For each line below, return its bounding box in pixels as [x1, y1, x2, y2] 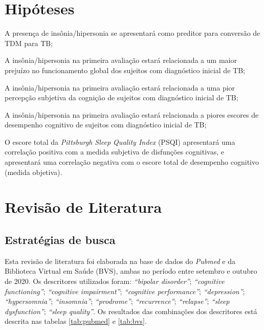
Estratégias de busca [5, 232, 116, 248]
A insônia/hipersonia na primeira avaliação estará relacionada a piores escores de [5, 109, 259, 120]
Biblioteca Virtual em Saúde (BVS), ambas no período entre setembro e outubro [5, 266, 257, 276]
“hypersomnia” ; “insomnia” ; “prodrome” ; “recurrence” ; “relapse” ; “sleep [5, 296, 230, 306]
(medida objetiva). [5, 166, 62, 177]
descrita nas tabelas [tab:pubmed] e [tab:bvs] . [5, 316, 147, 326]
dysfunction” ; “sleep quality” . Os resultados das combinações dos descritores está [5, 305, 257, 316]
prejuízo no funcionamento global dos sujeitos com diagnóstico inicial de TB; [5, 64, 245, 75]
